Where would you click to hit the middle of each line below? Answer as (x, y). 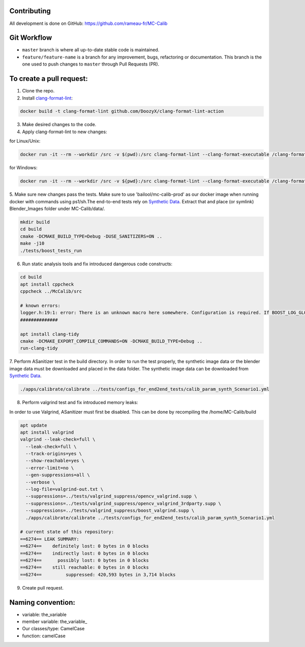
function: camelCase (44, 636)
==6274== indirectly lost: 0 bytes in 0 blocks (85, 553)
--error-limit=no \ (50, 468)
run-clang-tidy (39, 348)
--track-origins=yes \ (54, 454)
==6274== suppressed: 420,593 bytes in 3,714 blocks (98, 575)
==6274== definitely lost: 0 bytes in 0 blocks (85, 546)
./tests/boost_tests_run (51, 251)
